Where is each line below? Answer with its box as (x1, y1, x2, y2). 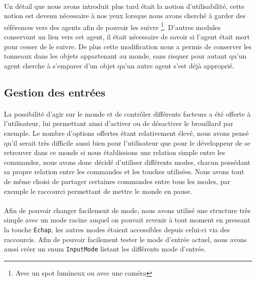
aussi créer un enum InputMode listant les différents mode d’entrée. (4, 244, 206, 254)
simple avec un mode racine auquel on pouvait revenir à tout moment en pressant (4, 215, 251, 225)
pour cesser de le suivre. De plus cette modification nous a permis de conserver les (4, 41, 252, 51)
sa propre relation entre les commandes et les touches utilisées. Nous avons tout (4, 166, 244, 177)
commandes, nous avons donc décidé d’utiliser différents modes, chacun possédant (4, 156, 251, 167)
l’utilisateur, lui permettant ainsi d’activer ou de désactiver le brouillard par (4, 118, 233, 128)
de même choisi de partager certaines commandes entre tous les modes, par (4, 176, 230, 186)
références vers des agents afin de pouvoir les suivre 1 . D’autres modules (4, 20, 221, 32)
